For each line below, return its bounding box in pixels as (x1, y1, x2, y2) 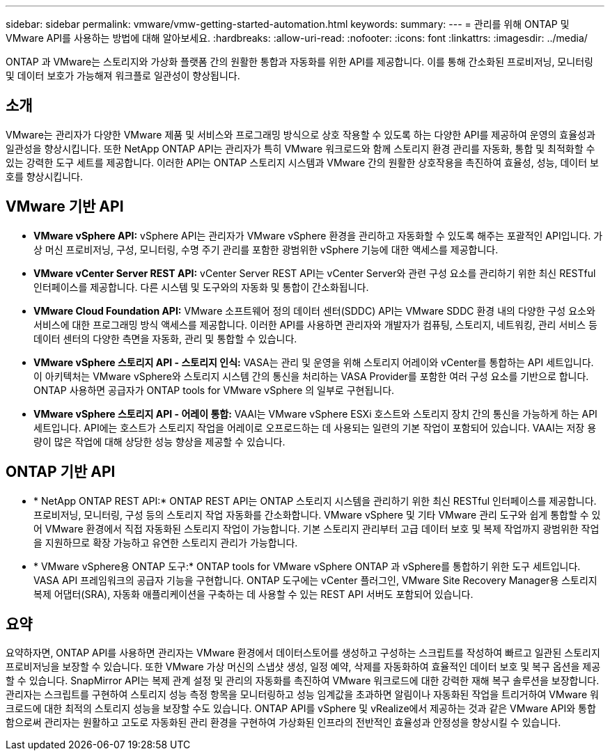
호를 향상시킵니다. (6, 170, 84, 182)
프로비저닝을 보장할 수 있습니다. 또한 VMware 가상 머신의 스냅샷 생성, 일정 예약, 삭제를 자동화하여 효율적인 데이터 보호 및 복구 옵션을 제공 (6, 661, 601, 673)
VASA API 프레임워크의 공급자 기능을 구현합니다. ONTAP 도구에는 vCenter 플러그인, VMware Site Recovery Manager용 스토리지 (33, 574, 597, 586)
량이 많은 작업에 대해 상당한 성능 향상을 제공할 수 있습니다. (33, 435, 286, 448)
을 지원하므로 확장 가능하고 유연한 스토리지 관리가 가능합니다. (33, 536, 298, 549)
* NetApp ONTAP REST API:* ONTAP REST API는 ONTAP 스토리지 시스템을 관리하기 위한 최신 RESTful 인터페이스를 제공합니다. (33, 494, 597, 507)
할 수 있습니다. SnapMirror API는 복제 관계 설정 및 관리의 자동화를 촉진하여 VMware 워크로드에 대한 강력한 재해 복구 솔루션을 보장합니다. (6, 675, 600, 687)
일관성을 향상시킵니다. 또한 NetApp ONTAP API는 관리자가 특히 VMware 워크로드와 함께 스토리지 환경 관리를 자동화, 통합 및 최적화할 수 (6, 142, 595, 155)
